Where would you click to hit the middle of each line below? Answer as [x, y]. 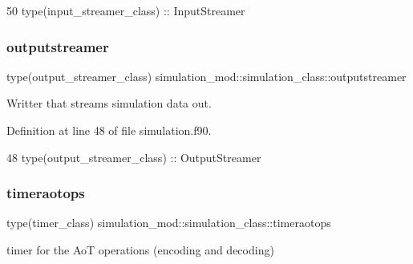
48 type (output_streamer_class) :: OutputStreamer [134, 157]
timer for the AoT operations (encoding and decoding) [140, 250]
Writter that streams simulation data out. [109, 103]
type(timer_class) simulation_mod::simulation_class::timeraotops [169, 223]
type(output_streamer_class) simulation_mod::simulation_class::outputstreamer [206, 76]
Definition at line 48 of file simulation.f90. [109, 130]
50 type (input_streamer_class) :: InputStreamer [126, 10]
